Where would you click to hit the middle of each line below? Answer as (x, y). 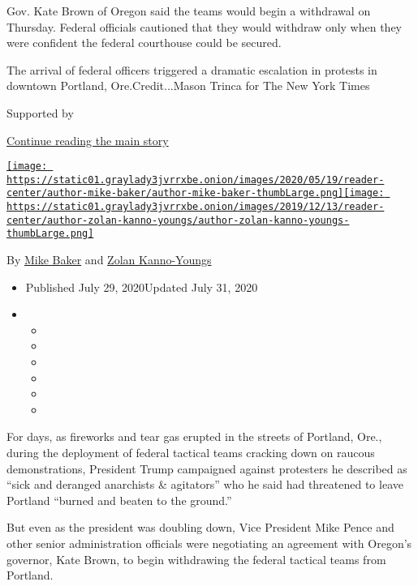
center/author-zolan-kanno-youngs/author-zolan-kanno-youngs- (178, 220)
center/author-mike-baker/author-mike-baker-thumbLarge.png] (175, 193)
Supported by (40, 112)
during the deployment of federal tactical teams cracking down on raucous (191, 453)
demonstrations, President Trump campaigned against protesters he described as (207, 468)
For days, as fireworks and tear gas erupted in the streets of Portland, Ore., (194, 436)
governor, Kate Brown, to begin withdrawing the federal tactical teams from (196, 559)
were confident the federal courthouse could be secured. (144, 43)
